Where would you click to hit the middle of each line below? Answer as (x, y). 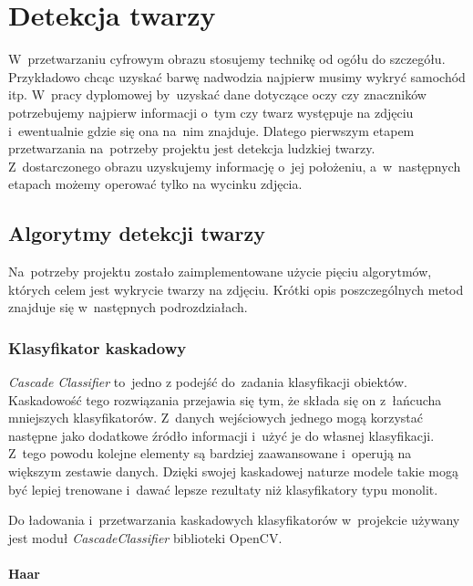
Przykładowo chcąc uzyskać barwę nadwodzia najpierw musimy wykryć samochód (237, 76)
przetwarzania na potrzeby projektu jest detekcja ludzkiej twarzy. (192, 148)
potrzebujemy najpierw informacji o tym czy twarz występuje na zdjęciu (211, 112)
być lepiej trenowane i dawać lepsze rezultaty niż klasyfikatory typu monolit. (223, 489)
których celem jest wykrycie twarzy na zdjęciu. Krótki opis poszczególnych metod (236, 289)
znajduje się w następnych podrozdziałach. (128, 307)
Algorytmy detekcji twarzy (137, 233)
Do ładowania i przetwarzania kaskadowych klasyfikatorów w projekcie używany (234, 520)
